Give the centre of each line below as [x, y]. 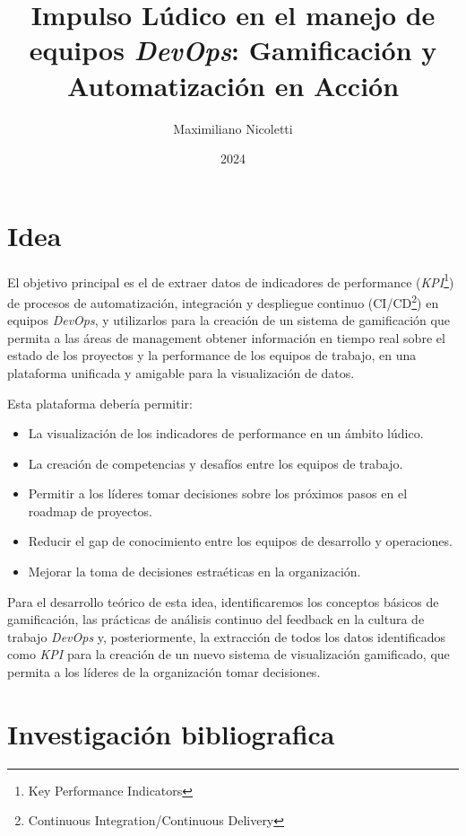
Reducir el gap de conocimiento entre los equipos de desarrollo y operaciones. [240, 541]
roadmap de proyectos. [91, 510]
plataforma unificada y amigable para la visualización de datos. [181, 372]
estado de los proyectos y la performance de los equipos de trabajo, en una [212, 355]
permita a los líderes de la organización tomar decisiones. [164, 672]
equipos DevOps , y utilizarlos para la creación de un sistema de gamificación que [229, 320]
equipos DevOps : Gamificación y [233, 50]
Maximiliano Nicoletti [233, 128]
